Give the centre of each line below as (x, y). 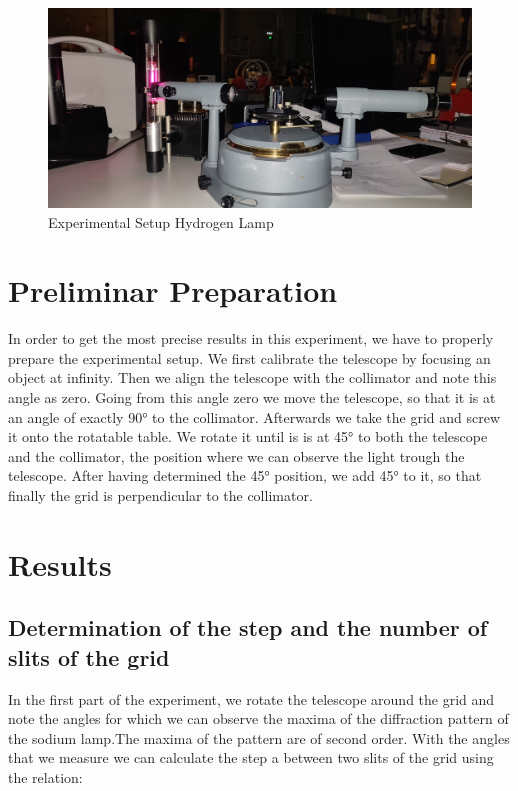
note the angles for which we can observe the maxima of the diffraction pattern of (258, 718)
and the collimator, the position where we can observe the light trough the (236, 455)
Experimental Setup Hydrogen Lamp (161, 221)
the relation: (45, 776)
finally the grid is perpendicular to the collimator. (160, 495)
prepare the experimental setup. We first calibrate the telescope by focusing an (249, 357)
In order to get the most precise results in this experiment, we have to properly (251, 338)
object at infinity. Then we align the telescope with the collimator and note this (252, 377)
